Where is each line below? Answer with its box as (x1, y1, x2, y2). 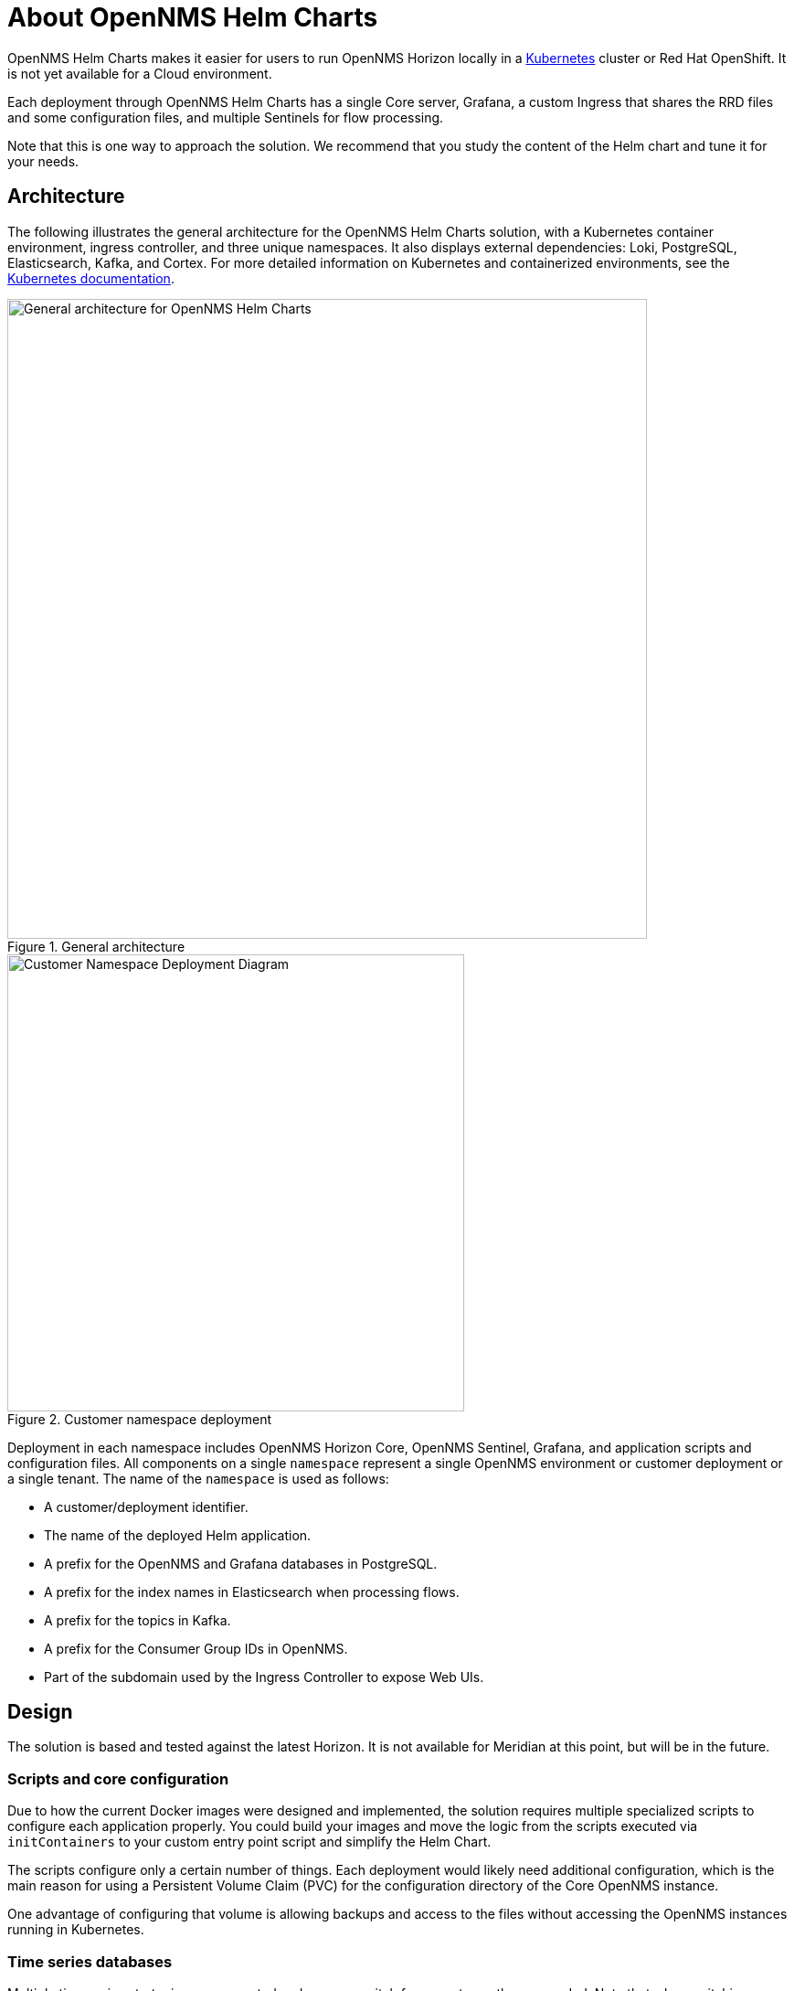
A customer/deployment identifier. (44, 1498, 249, 1515)
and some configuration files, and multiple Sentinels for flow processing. (7, 109, 444, 125)
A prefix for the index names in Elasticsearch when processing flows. (44, 1583, 460, 1600)
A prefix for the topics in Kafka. (44, 1612, 231, 1628)
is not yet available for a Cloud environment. (7, 65, 272, 81)
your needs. (7, 153, 79, 169)
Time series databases (7, 1952, 173, 1971)
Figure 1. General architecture (7, 938, 185, 954)
